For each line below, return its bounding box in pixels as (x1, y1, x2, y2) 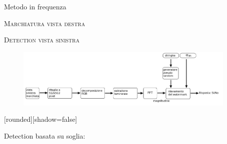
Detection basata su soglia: (4, 131, 86, 141)
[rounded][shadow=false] (4, 114, 78, 124)
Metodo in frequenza (4, 1, 67, 11)
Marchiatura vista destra (4, 18, 85, 28)
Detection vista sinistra (4, 35, 80, 45)
